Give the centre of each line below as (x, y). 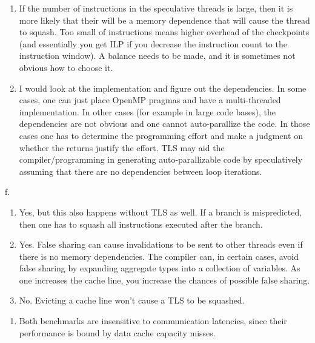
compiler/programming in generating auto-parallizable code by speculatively (161, 159)
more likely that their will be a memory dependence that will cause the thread (164, 20)
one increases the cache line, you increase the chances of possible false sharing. (164, 280)
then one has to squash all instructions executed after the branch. (141, 224)
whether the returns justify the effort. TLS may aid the (122, 147)
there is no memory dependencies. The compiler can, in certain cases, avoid (159, 256)
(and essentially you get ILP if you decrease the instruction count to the (153, 43)
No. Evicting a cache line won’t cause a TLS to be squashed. (132, 300)
